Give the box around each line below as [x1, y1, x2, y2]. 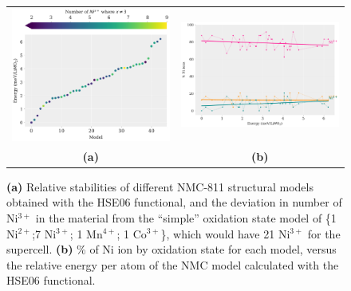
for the [307, 225, 341, 242]
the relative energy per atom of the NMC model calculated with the [6, 256, 339, 273]
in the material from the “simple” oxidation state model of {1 [35, 209, 337, 226]
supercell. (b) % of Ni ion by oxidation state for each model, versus [6, 241, 337, 258]
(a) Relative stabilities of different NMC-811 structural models [6, 178, 314, 195]
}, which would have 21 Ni [160, 225, 290, 242]
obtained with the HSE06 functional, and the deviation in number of [6, 194, 342, 210]
